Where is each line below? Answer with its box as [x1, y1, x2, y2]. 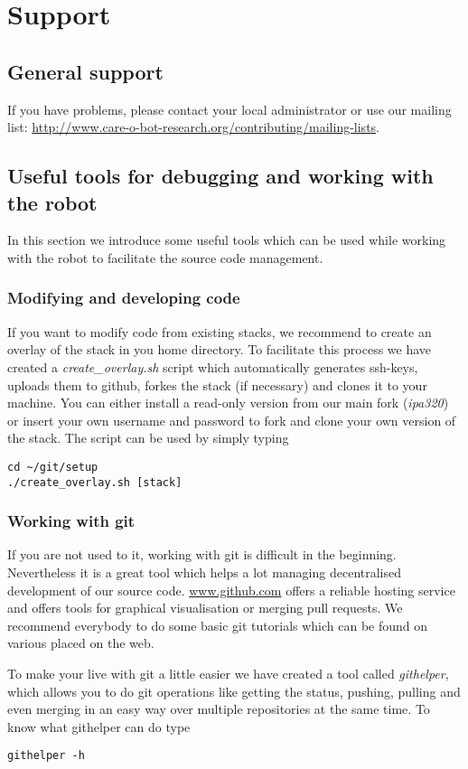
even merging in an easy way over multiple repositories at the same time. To [7, 699, 430, 718]
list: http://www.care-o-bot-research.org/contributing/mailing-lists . [7, 117, 380, 136]
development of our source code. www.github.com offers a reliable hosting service [7, 580, 455, 599]
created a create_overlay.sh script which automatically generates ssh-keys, [7, 357, 418, 376]
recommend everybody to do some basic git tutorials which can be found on [7, 615, 428, 634]
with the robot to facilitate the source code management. [7, 248, 323, 267]
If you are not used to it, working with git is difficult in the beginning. [7, 545, 397, 564]
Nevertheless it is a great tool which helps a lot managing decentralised [7, 563, 402, 582]
